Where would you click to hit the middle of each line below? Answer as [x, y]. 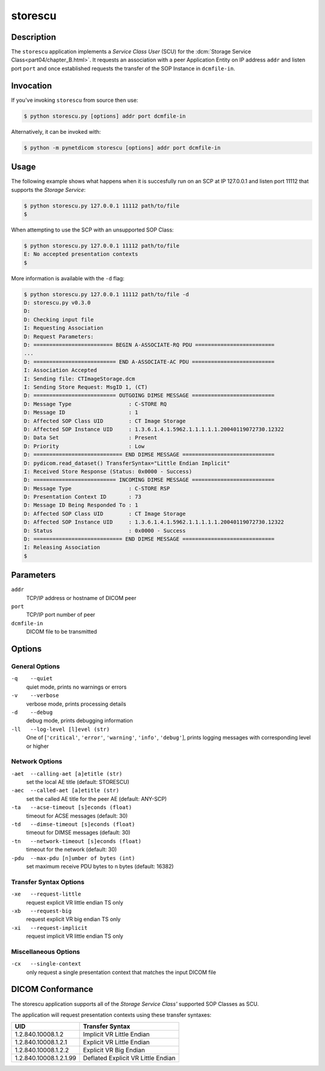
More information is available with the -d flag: [68, 278]
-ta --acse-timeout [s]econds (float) [72, 807]
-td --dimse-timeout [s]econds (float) [73, 824]
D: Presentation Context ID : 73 [82, 497]
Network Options [37, 762]
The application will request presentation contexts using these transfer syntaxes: [111, 1015]
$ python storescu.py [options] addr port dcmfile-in [105, 116]
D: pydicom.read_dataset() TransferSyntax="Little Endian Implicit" [127, 463]
